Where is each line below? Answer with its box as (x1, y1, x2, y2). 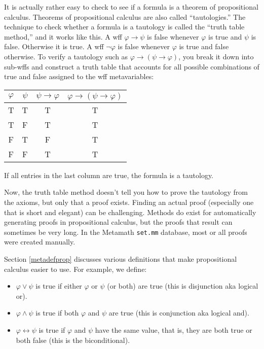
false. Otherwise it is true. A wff (4, 41, 104, 52)
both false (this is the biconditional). (16, 334, 130, 345)
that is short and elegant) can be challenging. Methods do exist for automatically (4, 206, 256, 217)
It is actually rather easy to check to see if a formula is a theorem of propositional (4, 2, 258, 12)
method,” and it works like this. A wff (4, 31, 122, 42)
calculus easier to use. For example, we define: (4, 263, 147, 274)
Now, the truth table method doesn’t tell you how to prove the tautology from (4, 187, 248, 197)
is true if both (35, 307, 79, 318)
